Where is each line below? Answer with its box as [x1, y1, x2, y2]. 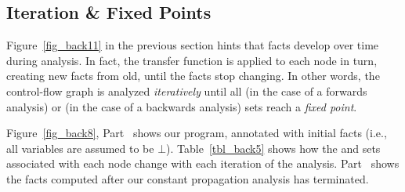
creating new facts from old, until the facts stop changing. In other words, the [6, 67, 380, 84]
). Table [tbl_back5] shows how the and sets [166, 139, 381, 156]
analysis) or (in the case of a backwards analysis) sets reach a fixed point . [6, 98, 357, 114]
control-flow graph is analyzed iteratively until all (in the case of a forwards [6, 82, 367, 99]
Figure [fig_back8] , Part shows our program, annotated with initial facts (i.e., [6, 125, 387, 141]
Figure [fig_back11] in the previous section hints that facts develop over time [6, 37, 379, 53]
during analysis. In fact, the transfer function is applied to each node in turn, [6, 52, 378, 68]
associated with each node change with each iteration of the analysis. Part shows [6, 155, 400, 172]
